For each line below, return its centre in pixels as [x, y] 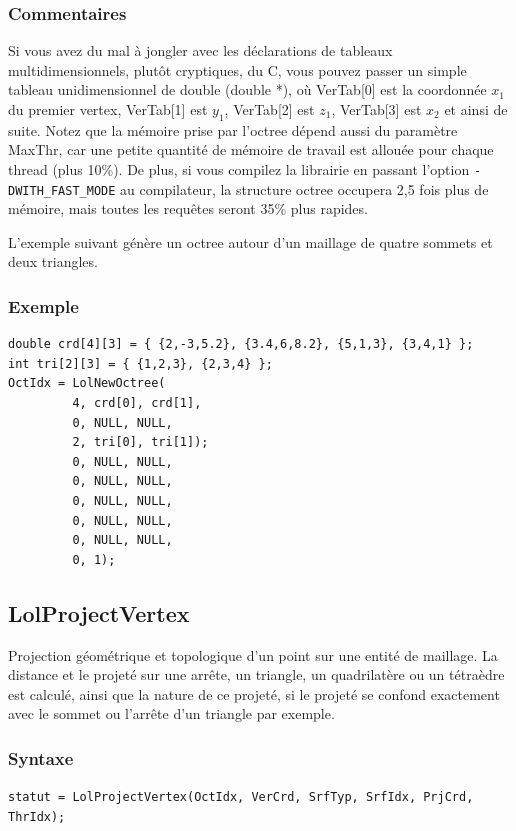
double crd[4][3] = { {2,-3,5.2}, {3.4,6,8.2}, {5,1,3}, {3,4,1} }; [241, 344]
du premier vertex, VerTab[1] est [108, 109]
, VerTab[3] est [376, 109]
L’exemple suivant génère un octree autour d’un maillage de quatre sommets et [250, 241]
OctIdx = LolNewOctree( [87, 383]
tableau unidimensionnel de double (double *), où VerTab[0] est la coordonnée [247, 89]
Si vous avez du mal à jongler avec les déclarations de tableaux [200, 50]
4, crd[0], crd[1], [137, 403]
